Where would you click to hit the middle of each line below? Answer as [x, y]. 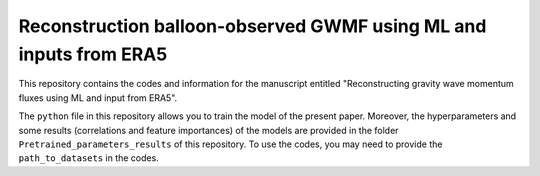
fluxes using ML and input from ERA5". [98, 97]
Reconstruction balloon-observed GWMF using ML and [252, 26]
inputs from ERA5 [93, 54]
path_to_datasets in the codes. [88, 158]
